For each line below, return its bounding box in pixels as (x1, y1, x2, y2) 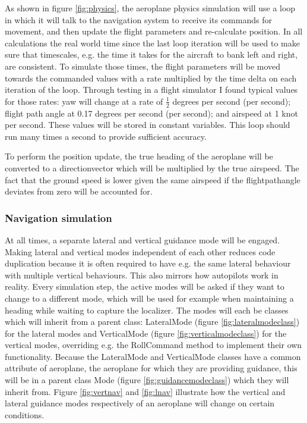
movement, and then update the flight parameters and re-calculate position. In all (5, 25, 303, 37)
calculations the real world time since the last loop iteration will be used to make (5, 36, 300, 49)
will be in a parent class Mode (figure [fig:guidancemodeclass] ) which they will (5, 374, 289, 386)
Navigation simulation (5, 210, 112, 225)
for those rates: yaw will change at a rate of (5, 95, 163, 107)
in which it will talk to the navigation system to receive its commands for (5, 13, 272, 26)
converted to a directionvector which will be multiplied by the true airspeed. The (5, 161, 299, 174)
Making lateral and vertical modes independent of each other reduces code (5, 245, 276, 258)
